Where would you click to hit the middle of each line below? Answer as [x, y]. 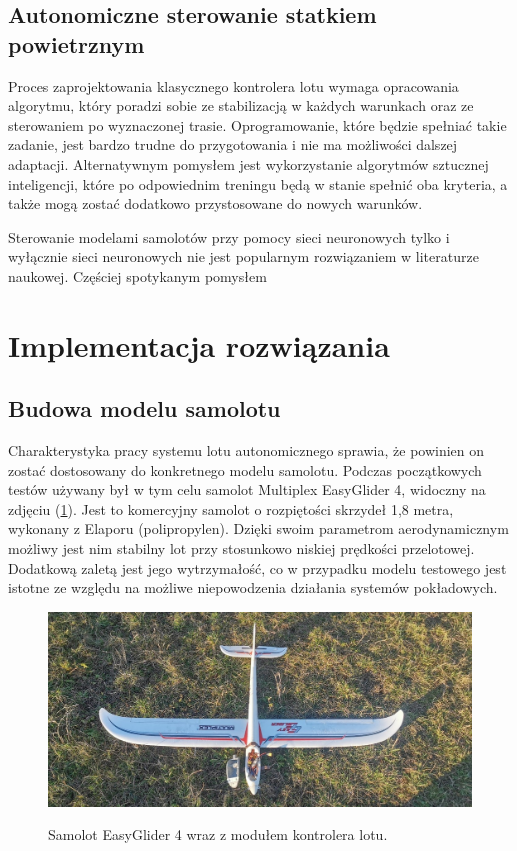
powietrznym [76, 43]
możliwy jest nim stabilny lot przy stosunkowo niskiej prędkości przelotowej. [241, 548]
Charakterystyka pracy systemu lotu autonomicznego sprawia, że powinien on [246, 450]
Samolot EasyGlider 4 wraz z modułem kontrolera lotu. [218, 834]
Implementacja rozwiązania [199, 344]
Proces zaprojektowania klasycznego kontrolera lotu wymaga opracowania [233, 85]
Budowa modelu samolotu [144, 408]
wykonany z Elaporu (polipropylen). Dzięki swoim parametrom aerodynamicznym [258, 528]
